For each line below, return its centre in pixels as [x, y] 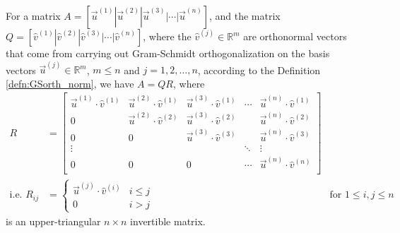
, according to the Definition [259, 70]
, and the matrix [245, 16]
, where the [167, 36]
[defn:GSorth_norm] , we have [70, 83]
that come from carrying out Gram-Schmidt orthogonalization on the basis [168, 53]
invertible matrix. [168, 221]
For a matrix [33, 16]
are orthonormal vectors [295, 36]
